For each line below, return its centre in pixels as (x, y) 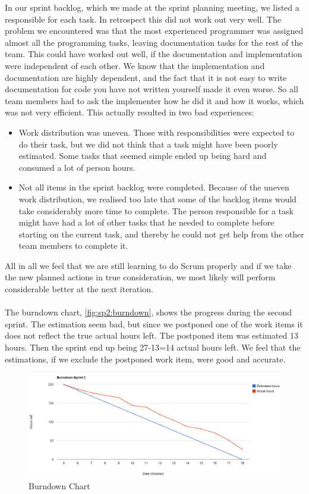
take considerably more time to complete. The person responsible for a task (156, 210)
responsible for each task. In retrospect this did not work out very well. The (143, 19)
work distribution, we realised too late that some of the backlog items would (157, 198)
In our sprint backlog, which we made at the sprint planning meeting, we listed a (152, 7)
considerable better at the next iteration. (79, 289)
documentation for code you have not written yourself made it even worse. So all (152, 89)
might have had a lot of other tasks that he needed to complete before (146, 222)
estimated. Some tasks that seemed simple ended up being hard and (143, 156)
